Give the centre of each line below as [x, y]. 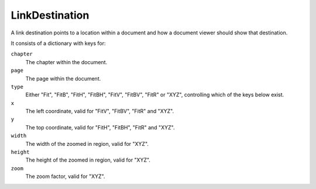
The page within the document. [63, 78]
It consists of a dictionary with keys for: [58, 43]
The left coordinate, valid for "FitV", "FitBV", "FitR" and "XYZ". [100, 111]
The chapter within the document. [66, 62]
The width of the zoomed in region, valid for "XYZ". [87, 143]
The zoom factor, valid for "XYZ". [65, 176]
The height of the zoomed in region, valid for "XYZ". [88, 160]
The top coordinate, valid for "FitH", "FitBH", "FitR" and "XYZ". [100, 127]
